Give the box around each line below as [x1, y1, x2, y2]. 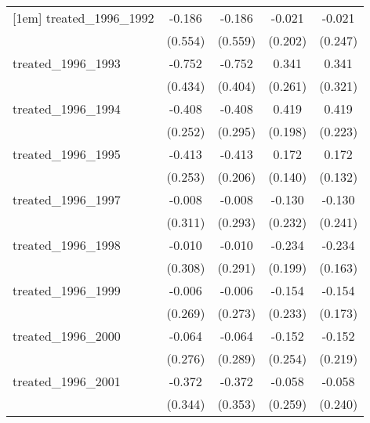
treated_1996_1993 [13, 54, 121, 72]
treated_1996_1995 [13, 145, 121, 163]
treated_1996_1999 [13, 281, 121, 299]
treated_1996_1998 [13, 236, 121, 254]
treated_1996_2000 [13, 327, 121, 345]
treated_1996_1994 [13, 99, 121, 117]
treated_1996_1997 [13, 190, 121, 208]
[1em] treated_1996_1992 [13, 9, 154, 27]
